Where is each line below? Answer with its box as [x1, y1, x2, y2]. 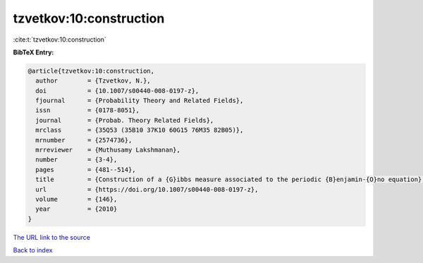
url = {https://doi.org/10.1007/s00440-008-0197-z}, [35, 185, 259, 193]
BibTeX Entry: [13, 48, 54, 56]
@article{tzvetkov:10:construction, [27, 67, 155, 75]
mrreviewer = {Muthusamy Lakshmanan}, [35, 146, 181, 154]
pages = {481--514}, [35, 166, 137, 173]
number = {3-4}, [35, 156, 118, 164]
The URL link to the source [13, 233, 91, 241]
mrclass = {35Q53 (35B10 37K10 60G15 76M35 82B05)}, [35, 126, 244, 134]
